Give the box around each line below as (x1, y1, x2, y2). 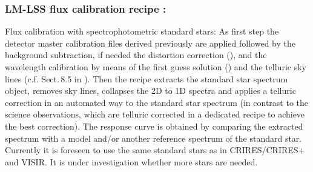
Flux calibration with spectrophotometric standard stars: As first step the (5, 25, 279, 38)
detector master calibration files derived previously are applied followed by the (5, 36, 295, 49)
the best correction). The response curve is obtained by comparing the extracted (5, 119, 303, 132)
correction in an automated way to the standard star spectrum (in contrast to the (5, 96, 309, 108)
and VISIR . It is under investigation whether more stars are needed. (5, 155, 258, 168)
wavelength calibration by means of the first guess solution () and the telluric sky (5, 61, 306, 73)
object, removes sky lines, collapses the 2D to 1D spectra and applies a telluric (5, 84, 296, 97)
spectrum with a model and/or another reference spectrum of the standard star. (5, 131, 302, 144)
